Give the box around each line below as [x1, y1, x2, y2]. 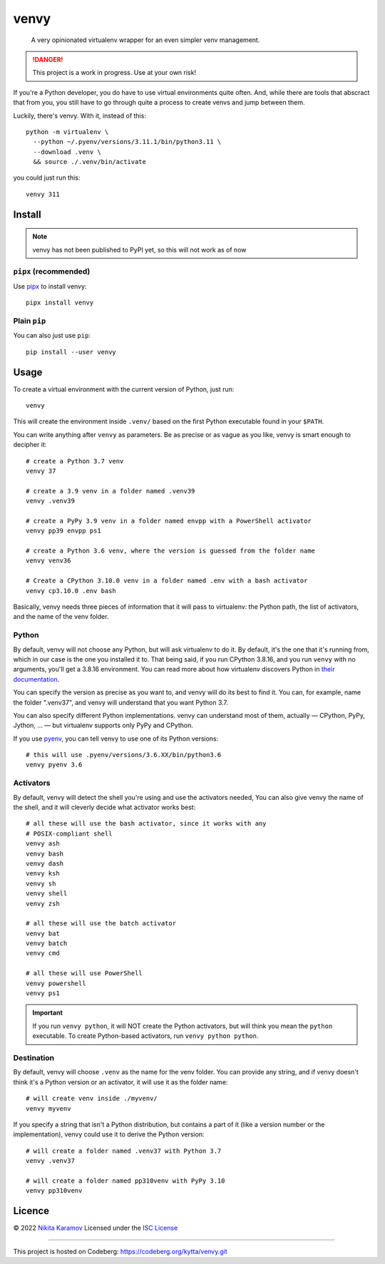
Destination [13, 1052, 55, 1062]
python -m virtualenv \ [26, 128, 109, 135]
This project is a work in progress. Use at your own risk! [32, 68, 196, 77]
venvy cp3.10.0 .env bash [26, 587, 117, 595]
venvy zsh [26, 899, 60, 908]
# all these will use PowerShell [26, 970, 143, 977]
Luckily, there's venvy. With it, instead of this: [13, 111, 146, 120]
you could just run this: [13, 173, 81, 182]
